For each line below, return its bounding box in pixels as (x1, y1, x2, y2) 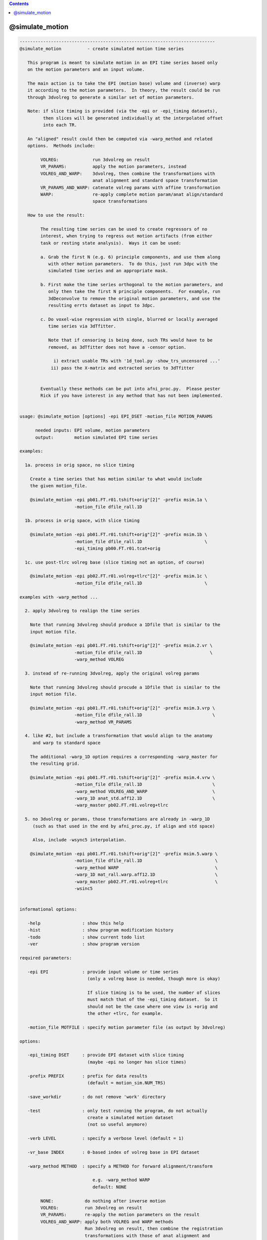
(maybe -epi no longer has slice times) (87, 1059, 187, 1065)
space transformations (92, 198, 148, 204)
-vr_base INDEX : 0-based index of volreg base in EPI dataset (27, 1149, 200, 1155)
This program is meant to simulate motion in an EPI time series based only (27, 60, 218, 65)
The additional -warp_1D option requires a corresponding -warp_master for (30, 754, 218, 759)
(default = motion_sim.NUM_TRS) (87, 1080, 166, 1086)
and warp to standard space (32, 740, 101, 745)
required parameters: (19, 955, 72, 961)
